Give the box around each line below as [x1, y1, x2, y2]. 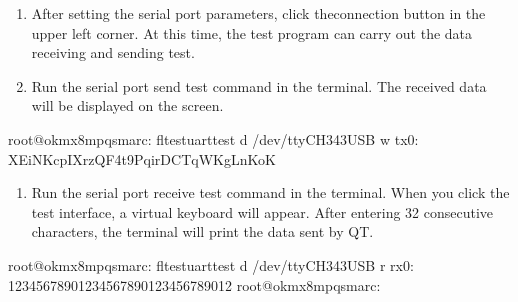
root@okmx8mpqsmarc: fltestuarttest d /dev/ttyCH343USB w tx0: [8, 128, 419, 149]
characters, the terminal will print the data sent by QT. [31, 221, 374, 242]
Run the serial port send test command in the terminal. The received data [31, 75, 487, 96]
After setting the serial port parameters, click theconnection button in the [31, 3, 486, 23]
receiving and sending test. [31, 42, 195, 63]
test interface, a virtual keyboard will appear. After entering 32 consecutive [31, 201, 494, 222]
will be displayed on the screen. [31, 95, 224, 116]
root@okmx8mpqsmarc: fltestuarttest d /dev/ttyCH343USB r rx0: [8, 254, 414, 275]
